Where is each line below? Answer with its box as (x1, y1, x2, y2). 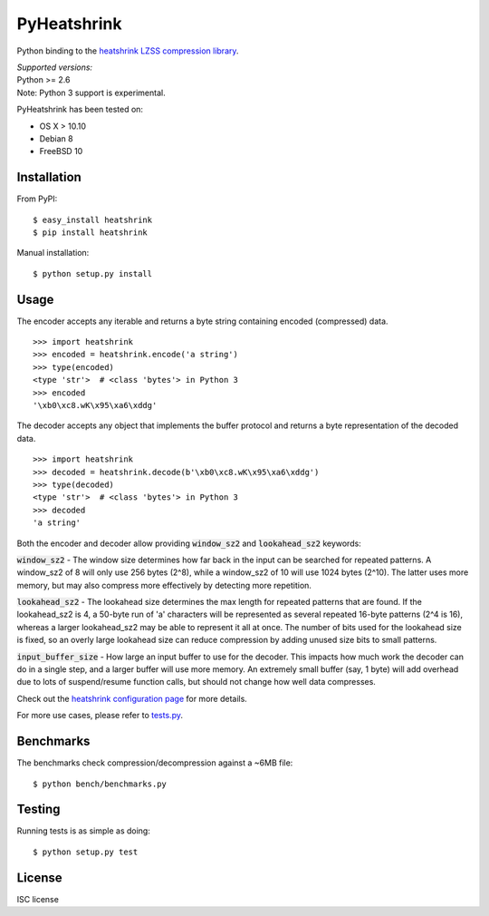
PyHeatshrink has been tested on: (16, 104, 144, 115)
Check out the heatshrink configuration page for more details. (16, 693, 248, 704)
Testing (16, 802, 61, 817)
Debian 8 (39, 132, 73, 144)
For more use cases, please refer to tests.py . (16, 710, 183, 721)
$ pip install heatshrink (33, 227, 149, 238)
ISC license (16, 893, 59, 904)
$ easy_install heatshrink (33, 214, 153, 225)
